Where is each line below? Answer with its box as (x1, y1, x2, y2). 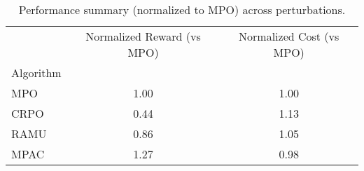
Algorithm (11, 64, 62, 81)
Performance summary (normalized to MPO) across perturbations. (18, 1, 346, 18)
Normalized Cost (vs (239, 28, 339, 44)
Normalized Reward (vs (85, 28, 201, 44)
